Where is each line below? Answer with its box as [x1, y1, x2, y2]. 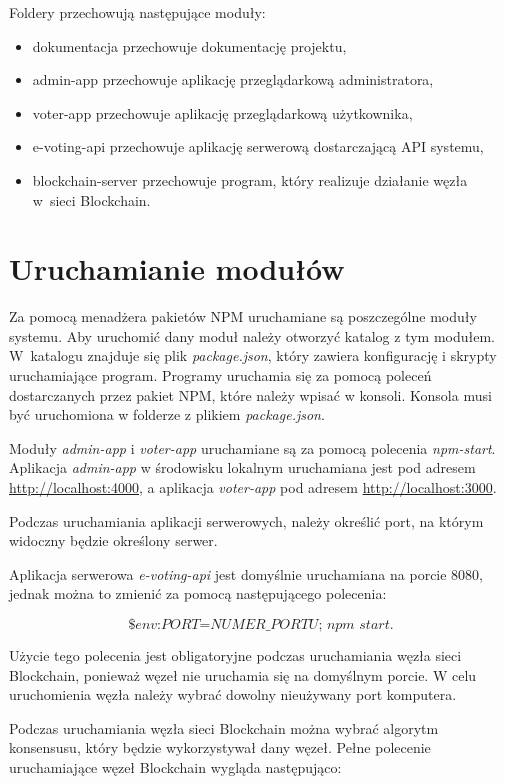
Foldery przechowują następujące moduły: [9, 2, 266, 22]
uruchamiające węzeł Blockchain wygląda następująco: [9, 756, 342, 777]
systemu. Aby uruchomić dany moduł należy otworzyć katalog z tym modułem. [9, 325, 495, 346]
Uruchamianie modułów [9, 248, 345, 289]
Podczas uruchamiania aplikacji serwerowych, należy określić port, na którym [9, 510, 484, 531]
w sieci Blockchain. [32, 189, 151, 210]
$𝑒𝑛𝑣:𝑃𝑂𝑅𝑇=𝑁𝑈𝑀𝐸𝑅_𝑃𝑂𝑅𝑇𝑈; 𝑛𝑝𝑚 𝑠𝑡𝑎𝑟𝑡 [128, 618, 390, 632]
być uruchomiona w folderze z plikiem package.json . [9, 404, 325, 425]
